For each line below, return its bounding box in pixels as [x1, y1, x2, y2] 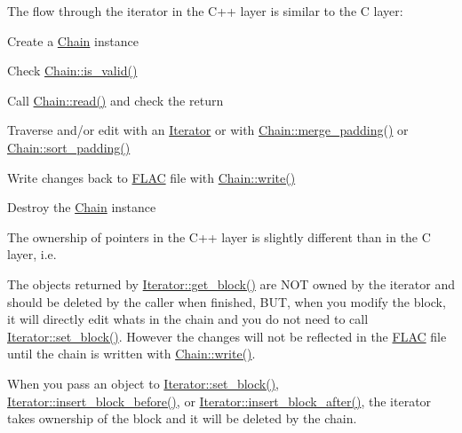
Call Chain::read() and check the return [7, 91, 224, 109]
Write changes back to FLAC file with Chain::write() [7, 168, 296, 186]
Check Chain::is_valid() [7, 61, 138, 80]
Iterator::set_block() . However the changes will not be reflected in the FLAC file [7, 327, 447, 345]
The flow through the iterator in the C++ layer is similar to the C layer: [7, 2, 403, 20]
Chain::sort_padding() [7, 138, 131, 156]
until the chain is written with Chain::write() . [7, 344, 256, 363]
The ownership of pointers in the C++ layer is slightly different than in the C [7, 227, 431, 246]
